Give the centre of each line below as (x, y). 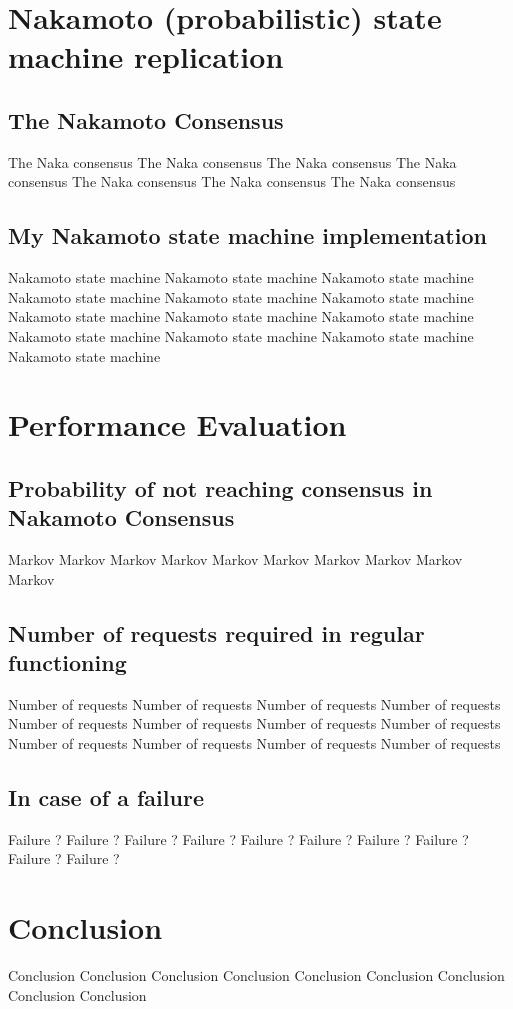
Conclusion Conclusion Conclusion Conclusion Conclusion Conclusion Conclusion (256, 975)
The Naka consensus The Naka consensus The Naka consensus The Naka (232, 161)
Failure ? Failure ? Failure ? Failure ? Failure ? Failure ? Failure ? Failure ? (238, 838)
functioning (67, 662)
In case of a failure (106, 797)
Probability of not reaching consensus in (220, 487)
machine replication (146, 56)
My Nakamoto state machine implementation (247, 235)
